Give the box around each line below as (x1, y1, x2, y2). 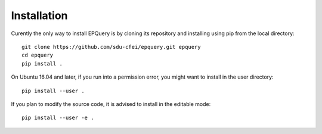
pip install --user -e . (21, 114, 94, 121)
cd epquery (21, 52, 54, 59)
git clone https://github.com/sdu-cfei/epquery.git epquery (21, 43, 201, 50)
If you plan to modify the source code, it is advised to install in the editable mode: (11, 100, 211, 107)
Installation (11, 9, 68, 22)
